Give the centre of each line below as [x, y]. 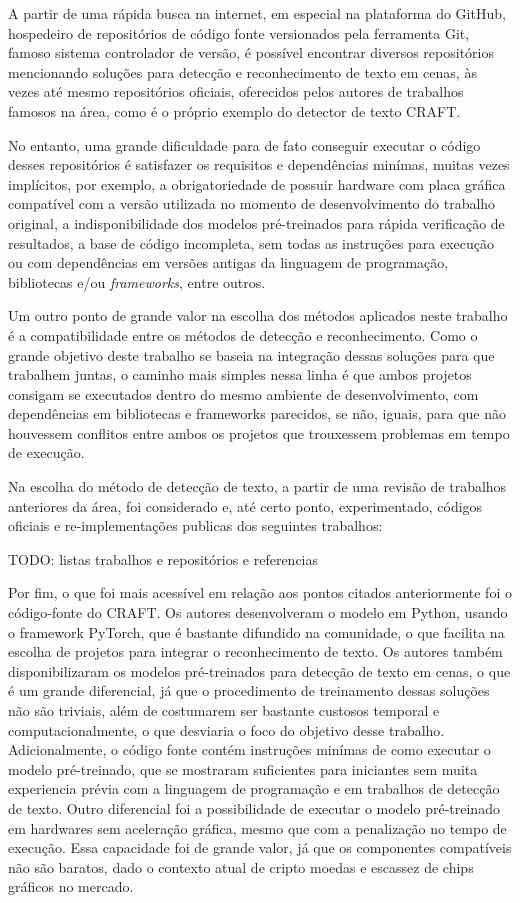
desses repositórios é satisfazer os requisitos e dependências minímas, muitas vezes [259, 164]
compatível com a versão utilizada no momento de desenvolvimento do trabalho [252, 203]
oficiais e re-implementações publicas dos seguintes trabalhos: [195, 525]
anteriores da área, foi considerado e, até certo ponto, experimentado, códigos [245, 505]
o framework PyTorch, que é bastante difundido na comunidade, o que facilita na [256, 631]
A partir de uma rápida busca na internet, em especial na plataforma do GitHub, [257, 13]
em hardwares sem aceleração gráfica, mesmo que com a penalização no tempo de [257, 827]
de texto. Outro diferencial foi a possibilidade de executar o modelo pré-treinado [254, 807]
